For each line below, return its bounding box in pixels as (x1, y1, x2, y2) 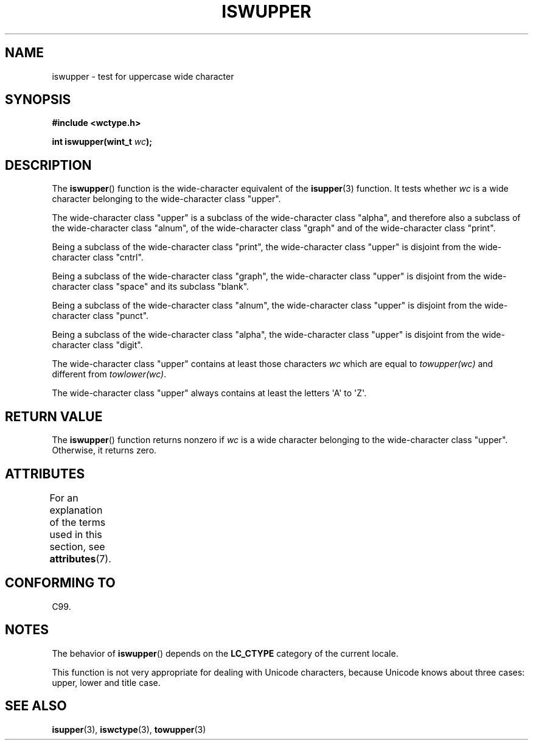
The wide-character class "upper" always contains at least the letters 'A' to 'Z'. (52, 388, 367, 399)
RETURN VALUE (5, 408, 103, 424)
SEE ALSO (5, 698, 67, 714)
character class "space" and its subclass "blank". (52, 281, 249, 292)
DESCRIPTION (5, 157, 92, 173)
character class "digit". (52, 340, 143, 351)
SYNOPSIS (5, 92, 71, 108)
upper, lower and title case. (52, 677, 161, 688)
